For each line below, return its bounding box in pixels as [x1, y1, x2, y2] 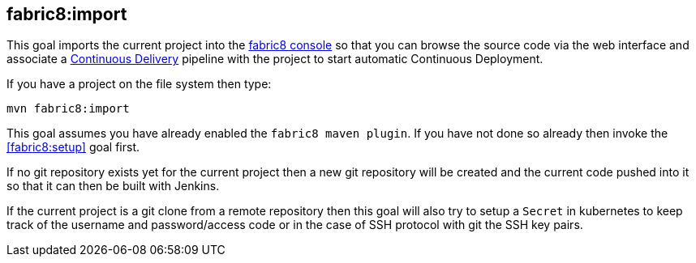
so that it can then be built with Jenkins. [6, 179, 220, 193]
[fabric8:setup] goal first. [6, 140, 140, 155]
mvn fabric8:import [6, 102, 130, 116]
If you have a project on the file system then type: [6, 77, 272, 91]
